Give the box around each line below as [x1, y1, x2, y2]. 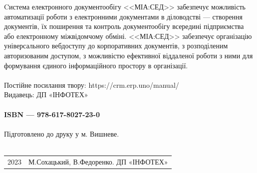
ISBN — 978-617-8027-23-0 [4, 109, 100, 119]
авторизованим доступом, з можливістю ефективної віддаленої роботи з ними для [4, 50, 253, 60]
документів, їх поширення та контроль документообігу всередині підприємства [4, 21, 244, 31]
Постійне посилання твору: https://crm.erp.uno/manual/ [4, 79, 179, 90]
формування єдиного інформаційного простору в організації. [4, 60, 188, 70]
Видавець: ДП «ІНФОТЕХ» [4, 89, 88, 100]
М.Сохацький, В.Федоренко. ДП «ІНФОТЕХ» [28, 156, 168, 167]
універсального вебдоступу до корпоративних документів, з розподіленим [4, 40, 228, 51]
